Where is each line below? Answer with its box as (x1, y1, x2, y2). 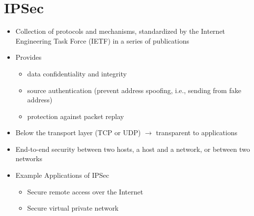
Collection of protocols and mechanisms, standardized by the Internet (15, 26, 226, 36)
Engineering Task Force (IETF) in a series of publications (15, 35, 189, 46)
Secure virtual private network (27, 203, 119, 213)
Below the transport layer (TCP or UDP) (15, 127, 141, 138)
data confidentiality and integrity (27, 68, 127, 78)
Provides (15, 52, 42, 62)
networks (15, 153, 42, 164)
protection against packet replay (27, 111, 124, 121)
